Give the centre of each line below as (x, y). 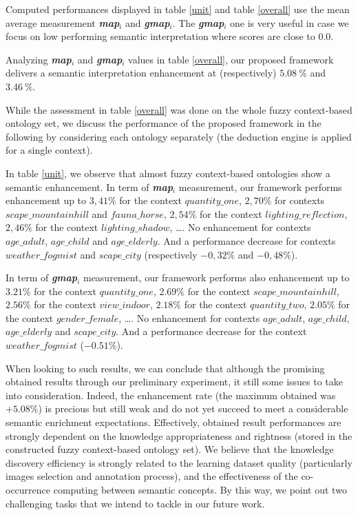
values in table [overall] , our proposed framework (231, 59)
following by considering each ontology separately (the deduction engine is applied (179, 136)
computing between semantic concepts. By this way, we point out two (200, 489)
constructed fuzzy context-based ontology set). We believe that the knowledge (170, 449)
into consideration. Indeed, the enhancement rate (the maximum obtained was (171, 395)
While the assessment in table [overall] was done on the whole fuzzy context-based (179, 109)
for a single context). (49, 150)
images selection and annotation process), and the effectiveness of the (152, 476)
